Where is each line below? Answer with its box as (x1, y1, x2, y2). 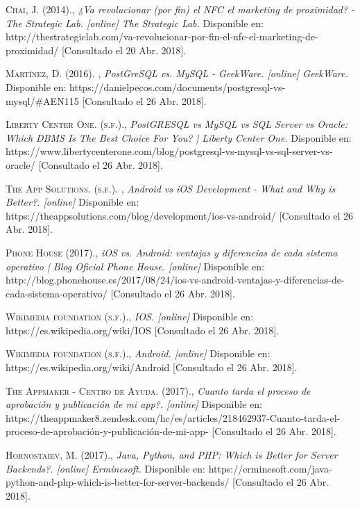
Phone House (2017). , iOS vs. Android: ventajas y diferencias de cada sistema (6, 245, 338, 259)
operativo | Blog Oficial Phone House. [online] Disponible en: (6, 259, 264, 273)
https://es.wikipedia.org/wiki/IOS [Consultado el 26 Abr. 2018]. (6, 322, 279, 337)
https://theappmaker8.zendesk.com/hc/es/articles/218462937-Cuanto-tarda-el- (6, 410, 341, 425)
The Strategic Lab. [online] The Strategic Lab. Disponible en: (6, 15, 264, 30)
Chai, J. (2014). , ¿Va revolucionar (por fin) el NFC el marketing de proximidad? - (6, 2, 355, 16)
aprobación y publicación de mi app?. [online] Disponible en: (6, 397, 262, 411)
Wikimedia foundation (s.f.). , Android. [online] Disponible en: (6, 346, 271, 361)
